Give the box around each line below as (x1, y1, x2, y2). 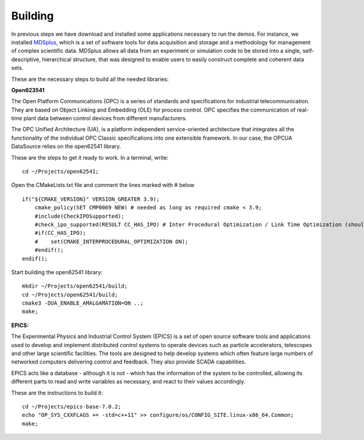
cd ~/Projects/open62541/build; (22, 291, 118, 298)
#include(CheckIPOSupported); (34, 212, 124, 220)
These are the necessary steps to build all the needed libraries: (11, 75, 169, 83)
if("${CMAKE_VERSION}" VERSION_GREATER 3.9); (22, 195, 160, 203)
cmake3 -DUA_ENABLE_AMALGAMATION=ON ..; (22, 300, 144, 306)
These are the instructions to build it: (11, 389, 103, 396)
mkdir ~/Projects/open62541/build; (22, 283, 128, 289)
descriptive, (11, 55, 41, 63)
